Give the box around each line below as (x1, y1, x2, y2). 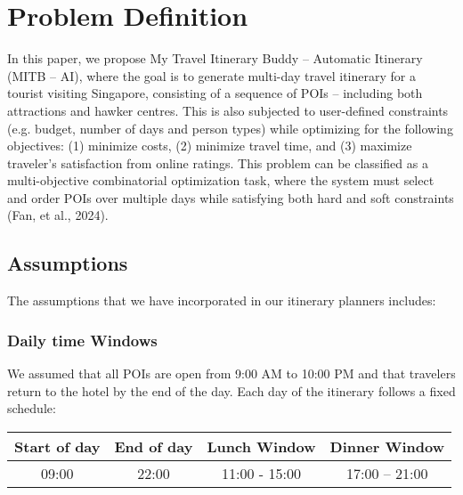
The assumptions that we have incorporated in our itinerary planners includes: (7, 291, 436, 310)
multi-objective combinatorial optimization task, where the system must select (7, 171, 435, 190)
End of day (114, 435, 193, 457)
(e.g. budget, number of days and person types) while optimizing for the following (7, 118, 453, 137)
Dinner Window (329, 435, 444, 457)
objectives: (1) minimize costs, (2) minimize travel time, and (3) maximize (7, 136, 412, 155)
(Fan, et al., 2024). (7, 206, 109, 224)
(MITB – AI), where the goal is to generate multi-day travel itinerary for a (7, 66, 416, 85)
